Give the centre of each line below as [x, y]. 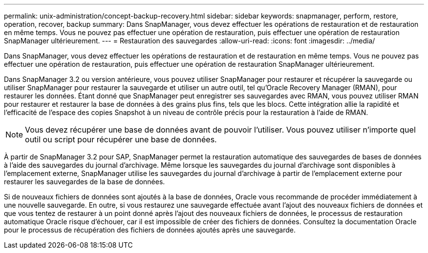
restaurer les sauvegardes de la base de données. [85, 182]
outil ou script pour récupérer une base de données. [121, 139]
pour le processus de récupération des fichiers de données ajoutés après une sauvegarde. [150, 230]
